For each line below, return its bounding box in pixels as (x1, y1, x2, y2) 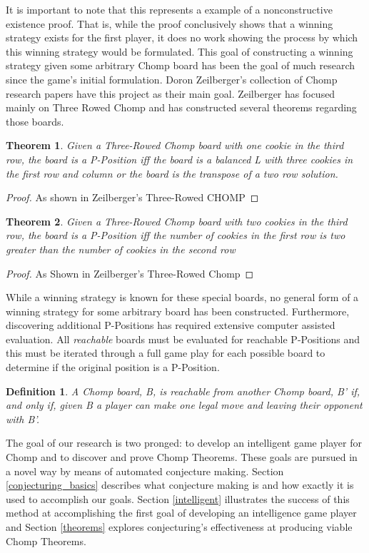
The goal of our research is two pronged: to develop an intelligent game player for (6, 435, 362, 450)
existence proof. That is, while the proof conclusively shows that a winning (6, 16, 333, 31)
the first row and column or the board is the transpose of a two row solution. (6, 166, 338, 181)
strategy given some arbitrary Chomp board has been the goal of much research (6, 58, 355, 73)
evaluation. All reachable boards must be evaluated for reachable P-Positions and (6, 331, 360, 346)
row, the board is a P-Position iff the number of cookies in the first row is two (6, 228, 345, 243)
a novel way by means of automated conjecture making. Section (6, 463, 284, 478)
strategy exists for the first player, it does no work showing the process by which (6, 30, 358, 45)
